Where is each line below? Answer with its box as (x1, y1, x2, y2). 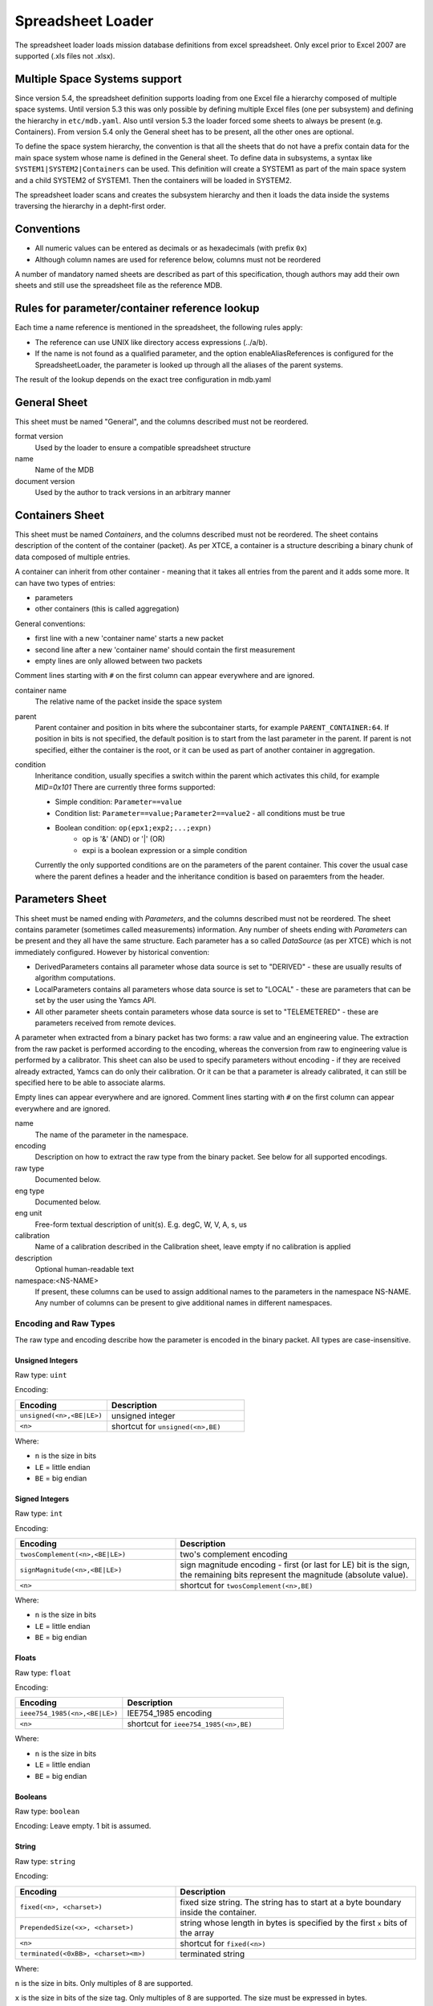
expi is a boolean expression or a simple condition (82, 845, 248, 855)
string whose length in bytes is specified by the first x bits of (180, 1917, 408, 1928)
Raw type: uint (14, 1370, 67, 1379)
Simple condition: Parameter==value (55, 797, 182, 806)
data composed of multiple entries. (14, 552, 131, 562)
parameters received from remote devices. (34, 1018, 176, 1028)
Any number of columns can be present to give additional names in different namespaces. (34, 1298, 333, 1308)
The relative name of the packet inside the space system (34, 696, 222, 706)
